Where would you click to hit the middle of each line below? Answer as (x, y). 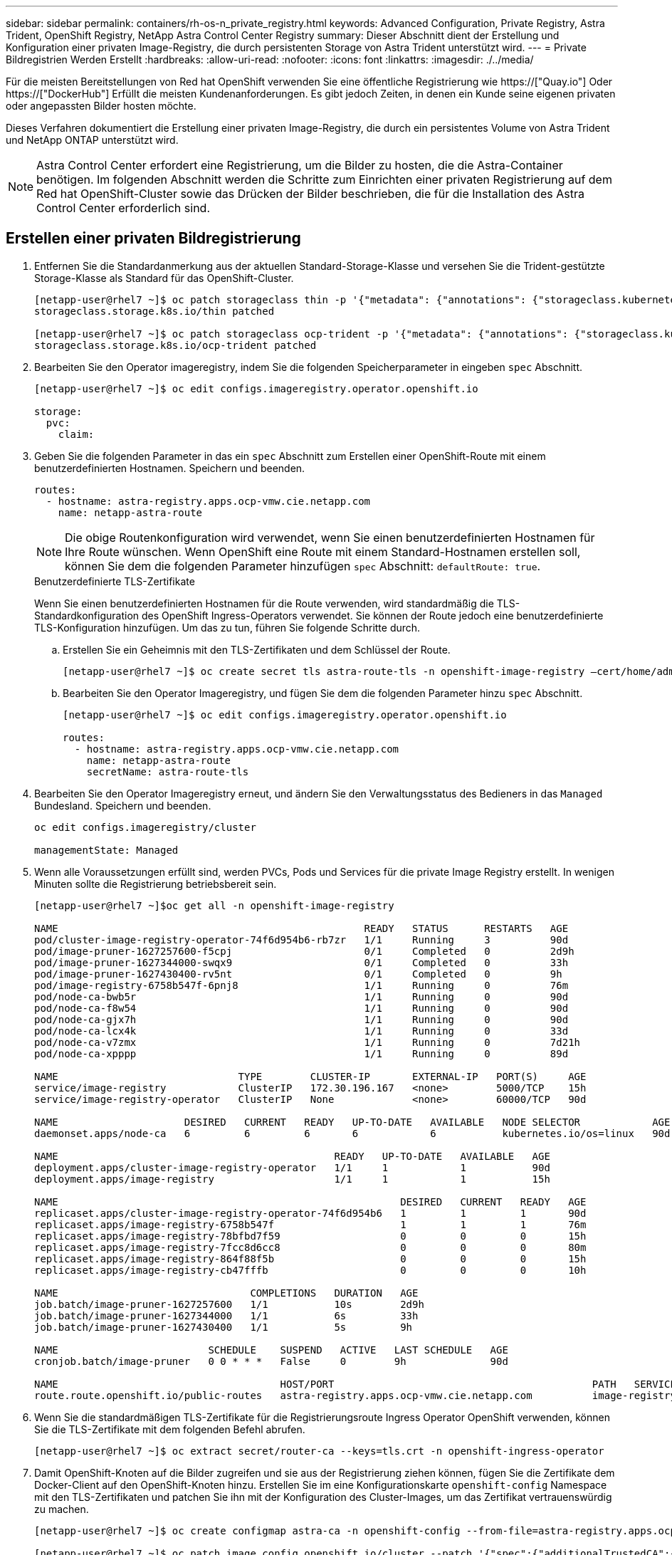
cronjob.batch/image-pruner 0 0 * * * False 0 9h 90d (271, 1361)
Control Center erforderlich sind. (123, 208)
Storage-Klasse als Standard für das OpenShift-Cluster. (164, 278)
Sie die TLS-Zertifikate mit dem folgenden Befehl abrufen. (170, 1429)
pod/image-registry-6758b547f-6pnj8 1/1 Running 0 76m (301, 985)
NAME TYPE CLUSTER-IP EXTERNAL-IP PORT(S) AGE (310, 1076)
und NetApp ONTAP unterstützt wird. (92, 140)
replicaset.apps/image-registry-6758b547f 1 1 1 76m (310, 1224)
